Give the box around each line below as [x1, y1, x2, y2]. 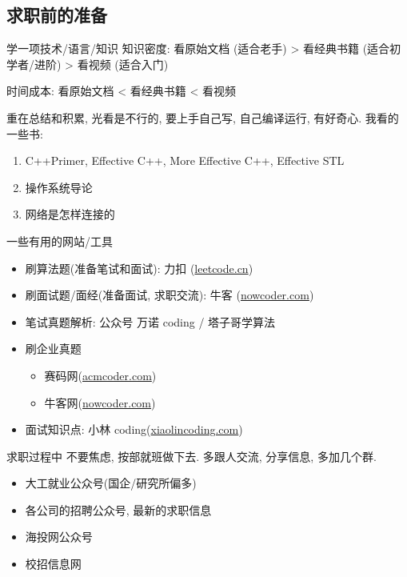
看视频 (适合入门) [77, 55, 169, 72]
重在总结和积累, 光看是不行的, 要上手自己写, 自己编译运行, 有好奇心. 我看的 [6, 109, 399, 126]
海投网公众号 [25, 528, 93, 545]
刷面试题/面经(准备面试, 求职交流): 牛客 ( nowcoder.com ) [25, 286, 314, 303]
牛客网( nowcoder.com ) [44, 394, 156, 411]
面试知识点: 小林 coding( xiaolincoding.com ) [25, 421, 243, 438]
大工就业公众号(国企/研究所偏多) [25, 475, 197, 491]
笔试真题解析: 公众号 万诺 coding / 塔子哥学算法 [25, 313, 276, 330]
